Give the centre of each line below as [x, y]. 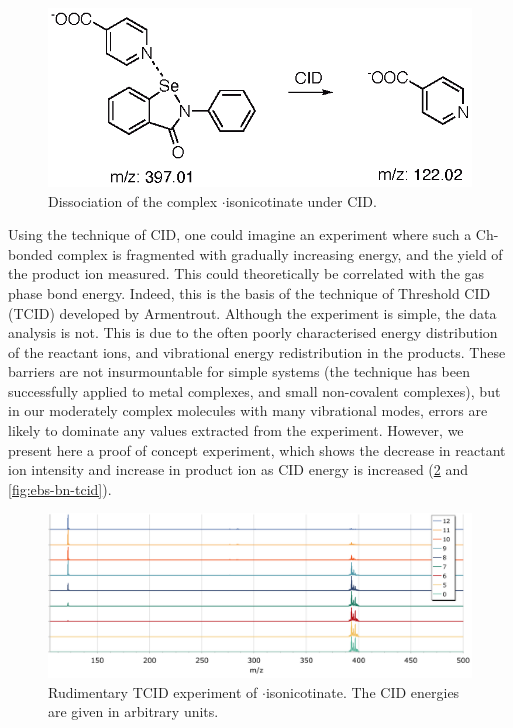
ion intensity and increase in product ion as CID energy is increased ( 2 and [238, 469]
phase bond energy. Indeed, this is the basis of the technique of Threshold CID [249, 292]
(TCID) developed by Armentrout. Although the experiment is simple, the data [252, 312]
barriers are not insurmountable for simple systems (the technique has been [239, 371]
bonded [30, 253]
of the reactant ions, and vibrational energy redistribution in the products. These [257, 351]
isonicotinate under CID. [301, 200]
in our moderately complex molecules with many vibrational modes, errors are [248, 410]
